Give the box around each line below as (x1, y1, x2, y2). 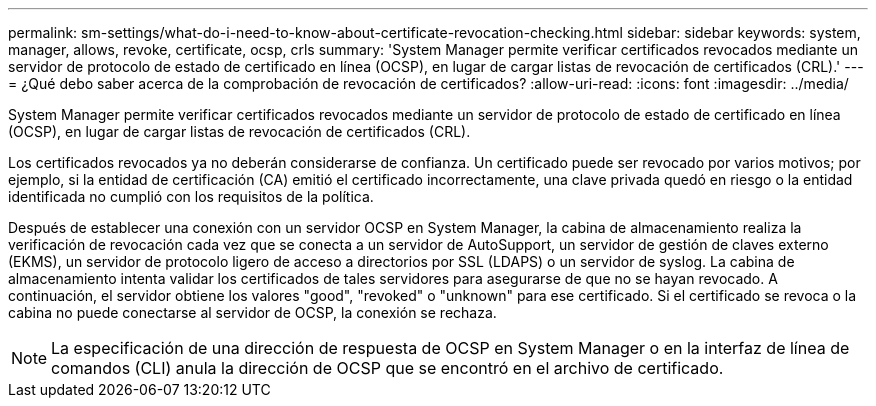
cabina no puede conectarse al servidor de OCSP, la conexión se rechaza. (8, 304, 497, 321)
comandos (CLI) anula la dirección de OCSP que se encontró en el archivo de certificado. (51, 358, 724, 378)
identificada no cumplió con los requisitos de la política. (8, 188, 374, 205)
